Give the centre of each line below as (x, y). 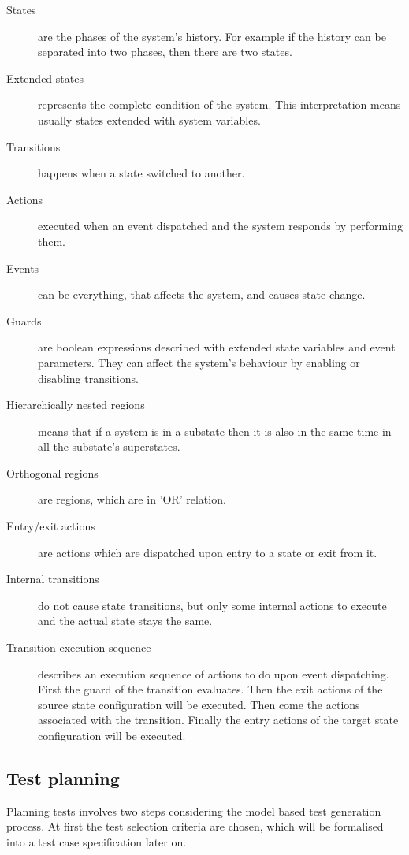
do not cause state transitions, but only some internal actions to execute (212, 605)
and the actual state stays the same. (125, 621)
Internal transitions (53, 579)
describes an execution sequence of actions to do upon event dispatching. (214, 673)
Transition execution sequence (79, 647)
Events (23, 268)
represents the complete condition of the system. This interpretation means (219, 104)
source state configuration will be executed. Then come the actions (199, 704)
